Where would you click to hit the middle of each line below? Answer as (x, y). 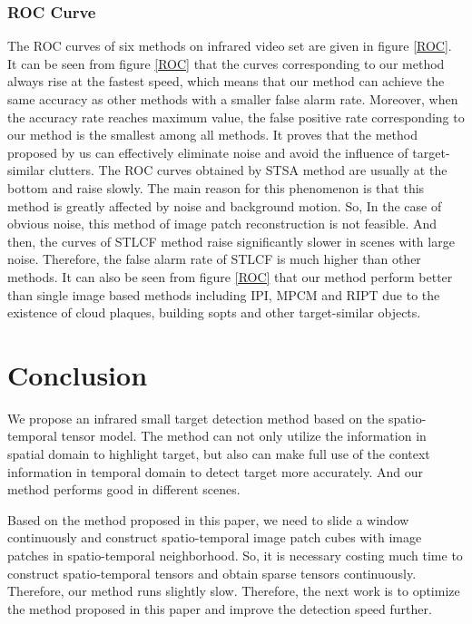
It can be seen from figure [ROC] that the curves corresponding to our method (226, 63)
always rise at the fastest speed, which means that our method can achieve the (226, 81)
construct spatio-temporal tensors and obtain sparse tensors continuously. (212, 573)
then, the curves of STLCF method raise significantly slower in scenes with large (231, 241)
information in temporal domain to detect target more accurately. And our (215, 471)
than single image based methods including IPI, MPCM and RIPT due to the (224, 294)
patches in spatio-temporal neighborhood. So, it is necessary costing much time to (235, 555)
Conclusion (78, 374)
